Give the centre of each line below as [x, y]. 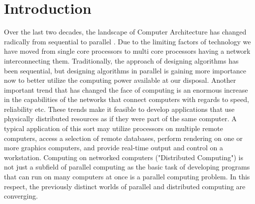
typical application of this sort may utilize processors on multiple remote [114, 128]
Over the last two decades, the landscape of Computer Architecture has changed [125, 32]
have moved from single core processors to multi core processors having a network [127, 51]
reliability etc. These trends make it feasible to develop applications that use [119, 109]
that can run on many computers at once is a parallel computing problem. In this [127, 177]
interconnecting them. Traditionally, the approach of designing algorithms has [121, 60]
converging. [21, 196]
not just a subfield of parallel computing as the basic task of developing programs [127, 167]
